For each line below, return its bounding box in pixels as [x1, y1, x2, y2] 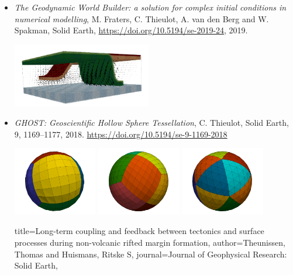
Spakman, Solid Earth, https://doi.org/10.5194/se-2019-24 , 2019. [14, 24, 248, 36]
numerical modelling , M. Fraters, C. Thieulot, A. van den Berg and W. [14, 12, 269, 25]
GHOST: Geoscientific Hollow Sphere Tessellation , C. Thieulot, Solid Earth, [14, 116, 289, 129]
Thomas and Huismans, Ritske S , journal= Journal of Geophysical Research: [14, 247, 287, 260]
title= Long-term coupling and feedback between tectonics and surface [14, 225, 264, 237]
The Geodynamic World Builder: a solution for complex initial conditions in [14, 1, 287, 13]
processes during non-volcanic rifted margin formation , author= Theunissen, [14, 236, 285, 248]
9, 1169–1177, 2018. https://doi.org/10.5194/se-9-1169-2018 [14, 128, 227, 140]
